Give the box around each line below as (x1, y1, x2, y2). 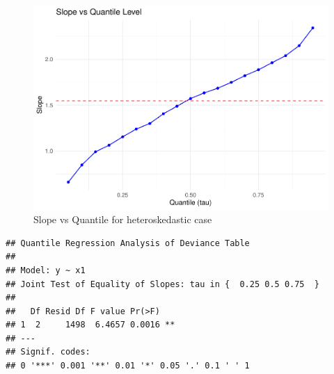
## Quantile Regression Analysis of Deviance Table (6, 238, 250, 248)
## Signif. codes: (6, 347, 90, 357)
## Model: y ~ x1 (6, 265, 86, 275)
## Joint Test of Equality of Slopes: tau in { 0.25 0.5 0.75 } (6, 279, 320, 289)
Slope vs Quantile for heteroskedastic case (33, 212, 212, 227)
